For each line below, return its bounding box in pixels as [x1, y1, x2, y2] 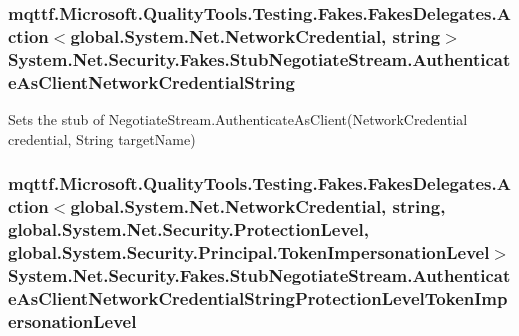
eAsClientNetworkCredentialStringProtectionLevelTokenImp [8, 285, 508, 310]
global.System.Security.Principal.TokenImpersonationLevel [8, 239, 490, 264]
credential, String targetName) [8, 128, 196, 149]
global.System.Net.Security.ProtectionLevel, [8, 216, 369, 241]
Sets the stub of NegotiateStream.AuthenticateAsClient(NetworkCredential [8, 108, 468, 129]
